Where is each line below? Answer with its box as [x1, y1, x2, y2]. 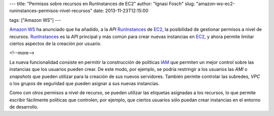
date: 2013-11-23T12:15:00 [93, 8, 149, 14]
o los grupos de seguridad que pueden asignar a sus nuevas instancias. [9, 80, 160, 86]
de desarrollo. [9, 104, 39, 110]
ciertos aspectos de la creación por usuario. [9, 41, 101, 47]
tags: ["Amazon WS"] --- [9, 17, 61, 23]
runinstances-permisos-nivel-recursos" [9, 8, 92, 14]
